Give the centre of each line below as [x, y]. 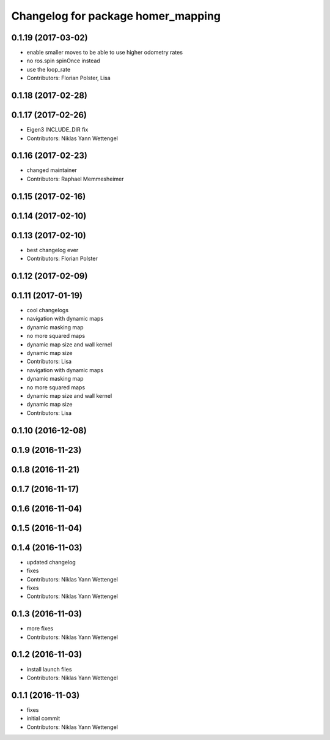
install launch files [49, 669]
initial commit [43, 719]
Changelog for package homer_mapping [116, 16]
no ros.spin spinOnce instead [63, 61]
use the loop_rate [49, 69]
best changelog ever [53, 250]
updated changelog [51, 562]
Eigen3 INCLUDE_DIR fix [57, 130]
